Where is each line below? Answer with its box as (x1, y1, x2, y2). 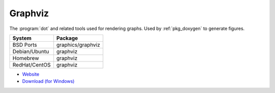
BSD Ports (12, 41, 38, 48)
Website (22, 71, 40, 77)
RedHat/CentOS (12, 61, 51, 68)
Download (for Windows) (22, 78, 75, 84)
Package (56, 35, 78, 42)
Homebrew (12, 54, 39, 61)
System (12, 35, 32, 42)
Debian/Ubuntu (12, 48, 49, 55)
